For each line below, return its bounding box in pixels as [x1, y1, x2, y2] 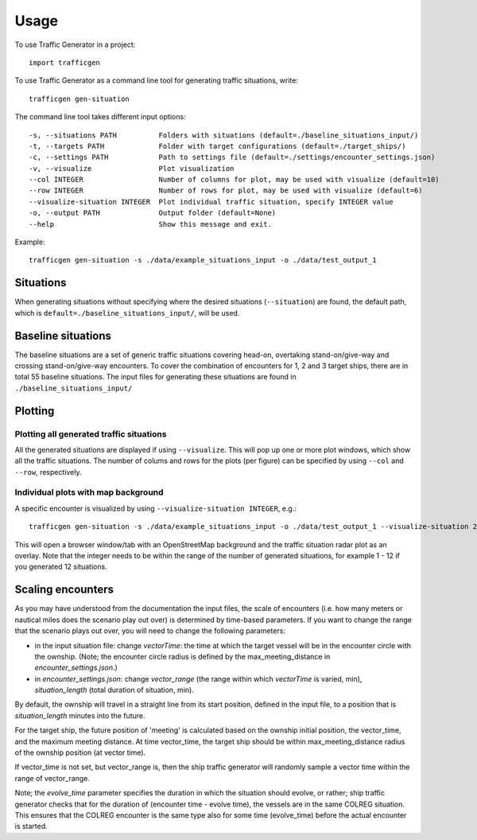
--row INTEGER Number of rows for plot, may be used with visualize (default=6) [29, 186, 423, 195]
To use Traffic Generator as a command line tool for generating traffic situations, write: [14, 76, 298, 85]
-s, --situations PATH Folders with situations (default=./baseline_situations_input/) [29, 130, 419, 139]
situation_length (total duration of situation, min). [34, 685, 194, 695]
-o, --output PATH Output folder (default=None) [29, 208, 277, 218]
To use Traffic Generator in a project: [14, 40, 136, 49]
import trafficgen [29, 58, 101, 67]
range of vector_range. [14, 773, 91, 783]
